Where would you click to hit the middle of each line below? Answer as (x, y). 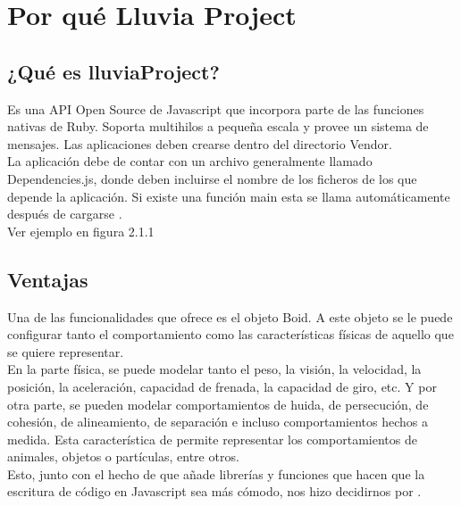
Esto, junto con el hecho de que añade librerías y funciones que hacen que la (216, 473)
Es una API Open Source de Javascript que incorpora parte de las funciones (216, 108)
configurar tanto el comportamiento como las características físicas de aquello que (230, 334)
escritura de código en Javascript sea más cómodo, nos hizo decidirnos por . (214, 491)
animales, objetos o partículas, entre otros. (123, 456)
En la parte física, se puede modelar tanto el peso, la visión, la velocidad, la (214, 369)
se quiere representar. (66, 351)
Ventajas (48, 279)
